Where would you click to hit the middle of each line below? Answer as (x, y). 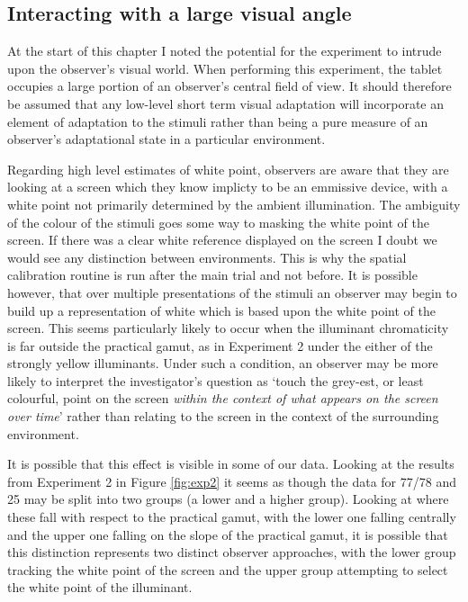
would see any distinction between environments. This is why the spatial (207, 257)
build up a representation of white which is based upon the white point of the (221, 310)
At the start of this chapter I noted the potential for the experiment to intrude (225, 51)
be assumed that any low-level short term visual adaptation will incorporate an (226, 103)
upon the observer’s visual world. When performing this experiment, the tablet (225, 68)
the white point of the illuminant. (100, 587)
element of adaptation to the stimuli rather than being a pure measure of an (218, 121)
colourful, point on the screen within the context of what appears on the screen (223, 398)
